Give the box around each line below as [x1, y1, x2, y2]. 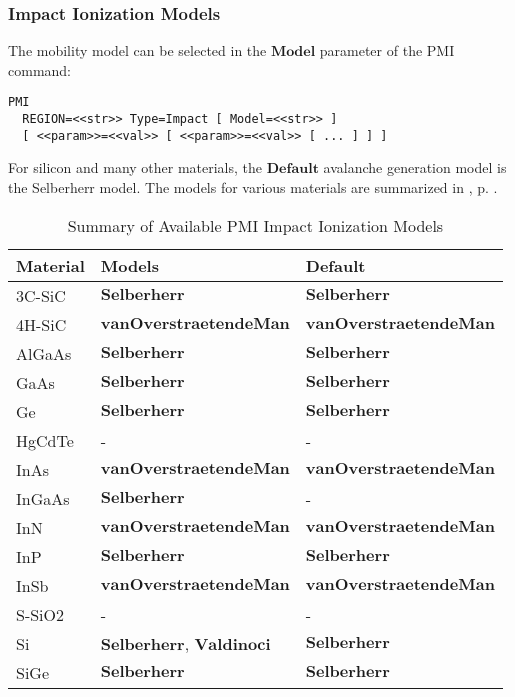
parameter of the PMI [319, 40, 455, 61]
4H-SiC [16, 312, 67, 336]
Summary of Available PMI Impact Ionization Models [67, 213, 444, 237]
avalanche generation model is [323, 157, 507, 178]
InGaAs [16, 486, 70, 510]
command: [8, 59, 71, 80]
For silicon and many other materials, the [8, 157, 263, 178]
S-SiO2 [16, 602, 65, 626]
